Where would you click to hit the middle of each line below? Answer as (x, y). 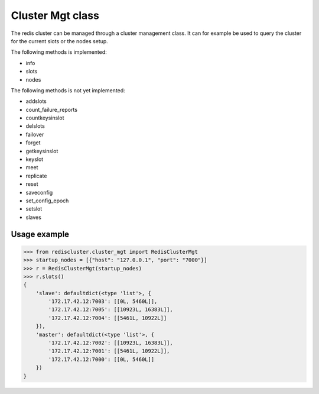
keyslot (35, 159)
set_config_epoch (47, 201)
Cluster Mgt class (55, 15)
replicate (36, 176)
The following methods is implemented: (59, 52)
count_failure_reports (52, 109)
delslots (35, 126)
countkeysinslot (45, 118)
